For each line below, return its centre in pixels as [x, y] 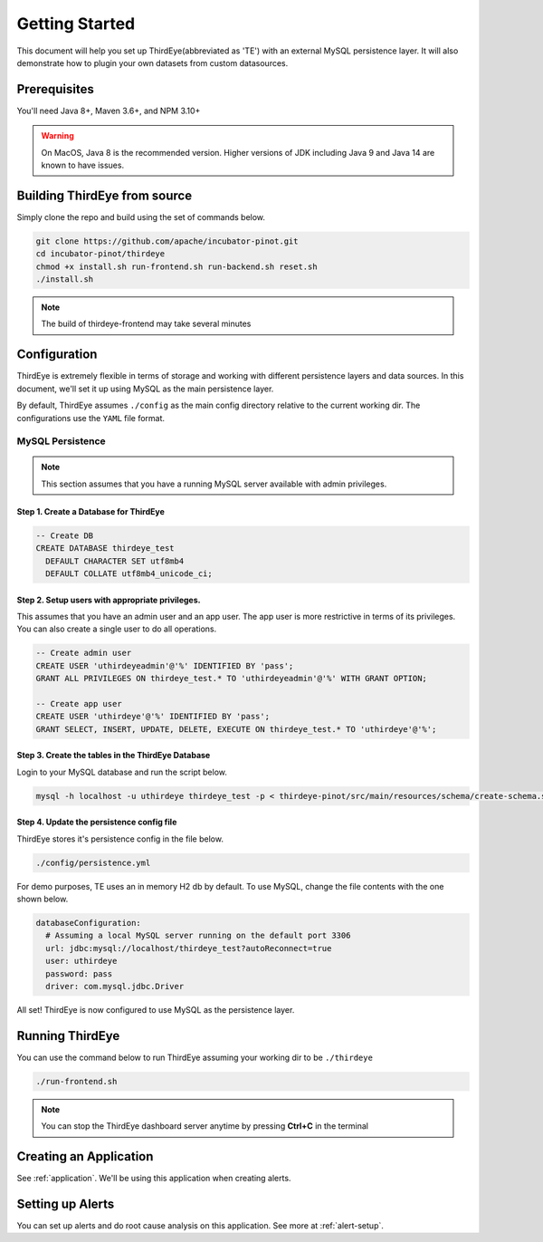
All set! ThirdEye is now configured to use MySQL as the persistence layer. [156, 1009]
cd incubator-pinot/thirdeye [100, 254]
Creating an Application [85, 1156]
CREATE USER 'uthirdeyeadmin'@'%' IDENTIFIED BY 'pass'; [165, 665]
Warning [57, 136]
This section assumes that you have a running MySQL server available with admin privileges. [214, 484]
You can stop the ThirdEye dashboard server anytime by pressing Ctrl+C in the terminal [205, 1126]
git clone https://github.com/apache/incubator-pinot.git [167, 241]
